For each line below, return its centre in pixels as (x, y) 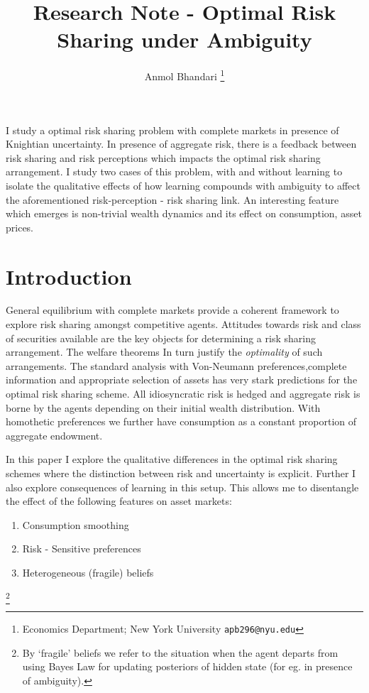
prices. (20, 227)
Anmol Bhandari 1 (184, 75)
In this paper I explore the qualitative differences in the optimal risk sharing (172, 459)
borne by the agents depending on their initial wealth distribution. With (163, 407)
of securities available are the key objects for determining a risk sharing (161, 338)
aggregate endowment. (54, 435)
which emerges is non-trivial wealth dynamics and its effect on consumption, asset (184, 213)
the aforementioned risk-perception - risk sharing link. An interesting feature (172, 199)
